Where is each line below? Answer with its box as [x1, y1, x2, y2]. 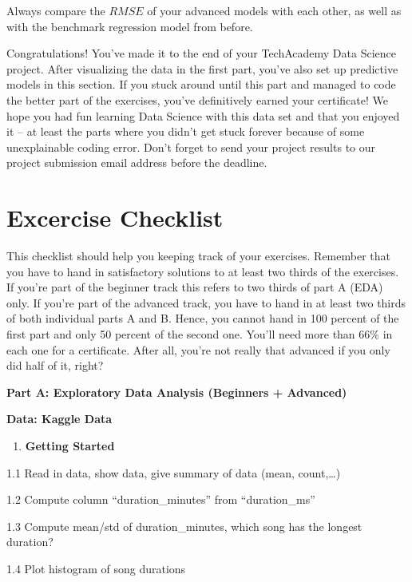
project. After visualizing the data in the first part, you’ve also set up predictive [6, 60, 398, 77]
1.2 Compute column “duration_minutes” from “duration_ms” [6, 491, 315, 508]
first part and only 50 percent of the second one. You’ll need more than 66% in [6, 326, 393, 342]
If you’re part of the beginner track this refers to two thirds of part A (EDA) [6, 279, 383, 295]
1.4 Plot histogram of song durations [6, 560, 186, 576]
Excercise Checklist [6, 201, 224, 234]
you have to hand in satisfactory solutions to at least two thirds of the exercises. [6, 263, 399, 279]
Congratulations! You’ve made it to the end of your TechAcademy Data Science [6, 45, 396, 61]
